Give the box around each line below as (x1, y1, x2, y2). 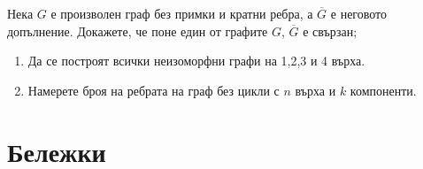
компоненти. (350, 81, 417, 99)
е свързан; (303, 21, 358, 40)
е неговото (330, 4, 388, 22)
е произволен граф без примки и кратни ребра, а (50, 4, 313, 22)
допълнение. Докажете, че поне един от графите (7, 21, 268, 40)
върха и (295, 81, 336, 99)
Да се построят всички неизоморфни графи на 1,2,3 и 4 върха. (27, 51, 365, 70)
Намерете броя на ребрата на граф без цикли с (27, 81, 280, 99)
